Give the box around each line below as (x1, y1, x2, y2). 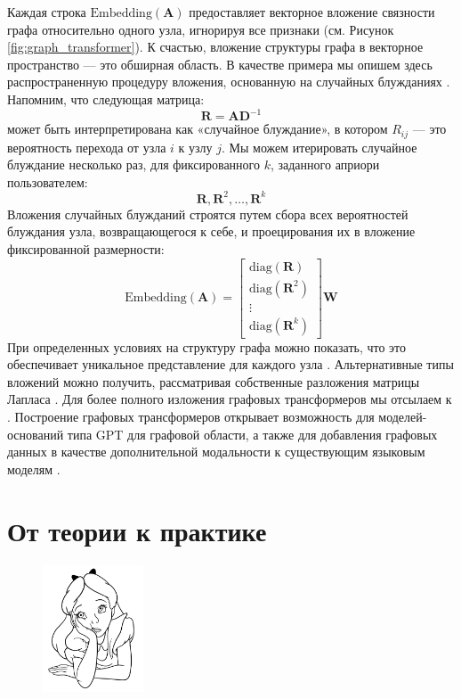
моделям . (7, 459, 61, 478)
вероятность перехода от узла (7, 137, 166, 156)
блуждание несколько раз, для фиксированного (7, 155, 260, 174)
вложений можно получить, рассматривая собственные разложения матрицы (7, 372, 420, 391)
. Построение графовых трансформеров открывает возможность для (7, 407, 375, 426)
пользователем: (7, 172, 88, 191)
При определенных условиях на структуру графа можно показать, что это (7, 337, 407, 356)
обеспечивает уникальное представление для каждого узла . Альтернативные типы (7, 355, 454, 374)
